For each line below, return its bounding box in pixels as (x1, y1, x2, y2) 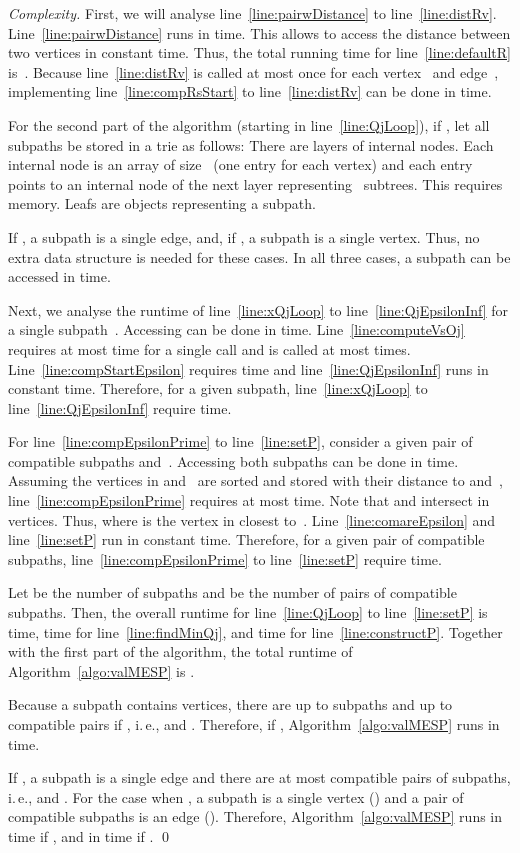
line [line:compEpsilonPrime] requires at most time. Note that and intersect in (8, 490, 490, 511)
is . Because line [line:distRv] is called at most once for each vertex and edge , (8, 61, 499, 82)
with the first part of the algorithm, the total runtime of (8, 641, 353, 662)
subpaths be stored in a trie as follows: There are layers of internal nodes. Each (8, 134, 494, 155)
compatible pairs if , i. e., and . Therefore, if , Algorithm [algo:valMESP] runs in (8, 714, 500, 734)
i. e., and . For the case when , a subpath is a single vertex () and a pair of (8, 786, 464, 807)
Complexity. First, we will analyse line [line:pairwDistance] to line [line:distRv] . (8, 3, 497, 23)
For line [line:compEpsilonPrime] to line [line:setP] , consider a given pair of (8, 431, 473, 452)
